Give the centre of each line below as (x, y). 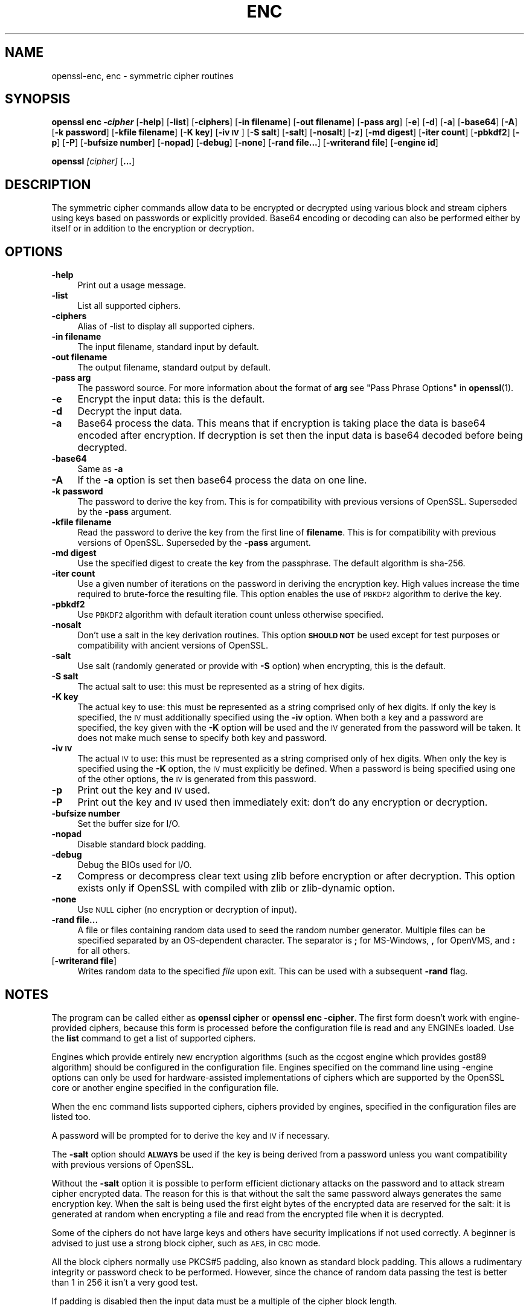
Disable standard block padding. (142, 844)
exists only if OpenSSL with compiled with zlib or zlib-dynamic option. (236, 888)
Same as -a (100, 469)
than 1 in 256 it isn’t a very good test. (125, 1282)
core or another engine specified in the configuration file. (165, 1087)
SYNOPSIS (38, 99)
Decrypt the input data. (130, 411)
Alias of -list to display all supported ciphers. (166, 326)
